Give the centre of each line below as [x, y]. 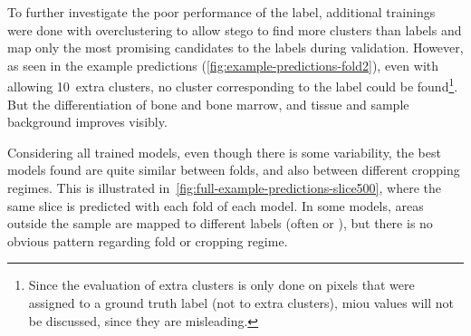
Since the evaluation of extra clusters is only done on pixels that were [221, 285]
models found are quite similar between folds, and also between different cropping [234, 170]
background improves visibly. [87, 122]
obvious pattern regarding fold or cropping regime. [148, 240]
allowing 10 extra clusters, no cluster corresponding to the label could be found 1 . [233, 85]
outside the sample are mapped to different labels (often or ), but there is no [220, 223]
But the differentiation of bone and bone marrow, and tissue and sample [208, 104]
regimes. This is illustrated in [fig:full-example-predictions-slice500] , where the [224, 187]
